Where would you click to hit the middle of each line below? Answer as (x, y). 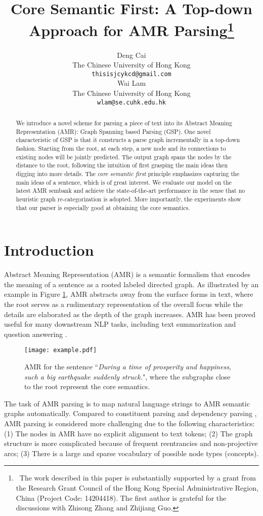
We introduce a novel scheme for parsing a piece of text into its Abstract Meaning (124, 123)
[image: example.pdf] (61, 350)
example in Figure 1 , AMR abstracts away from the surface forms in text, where (129, 294)
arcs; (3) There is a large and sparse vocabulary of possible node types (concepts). (131, 453)
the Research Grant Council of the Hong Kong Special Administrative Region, (137, 488)
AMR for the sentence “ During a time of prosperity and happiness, (128, 367)
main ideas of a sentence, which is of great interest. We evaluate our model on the (124, 182)
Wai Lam (131, 83)
